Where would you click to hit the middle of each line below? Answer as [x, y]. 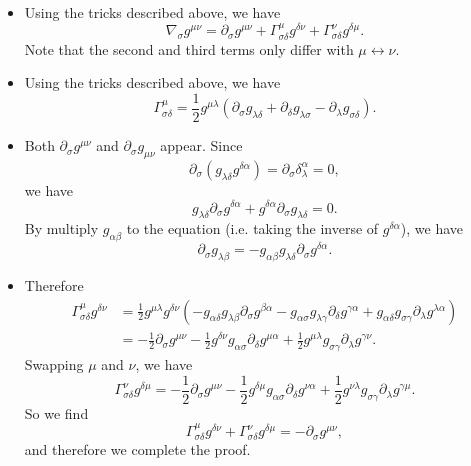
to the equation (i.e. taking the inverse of [252, 228]
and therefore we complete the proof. [137, 449]
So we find [56, 412]
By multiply [61, 228]
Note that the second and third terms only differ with [189, 48]
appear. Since [201, 145]
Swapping [54, 363]
